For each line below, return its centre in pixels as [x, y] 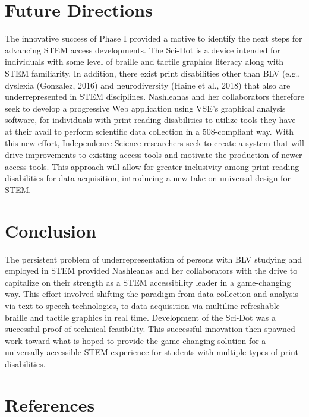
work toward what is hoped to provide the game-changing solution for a [135, 340]
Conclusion [51, 230]
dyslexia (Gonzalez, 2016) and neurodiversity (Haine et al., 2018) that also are [148, 85]
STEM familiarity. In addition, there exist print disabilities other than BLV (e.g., [153, 73]
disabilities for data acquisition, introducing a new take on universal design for [148, 178]
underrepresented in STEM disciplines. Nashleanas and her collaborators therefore [154, 97]
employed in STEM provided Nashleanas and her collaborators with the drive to [151, 271]
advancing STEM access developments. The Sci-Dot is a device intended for [143, 50]
